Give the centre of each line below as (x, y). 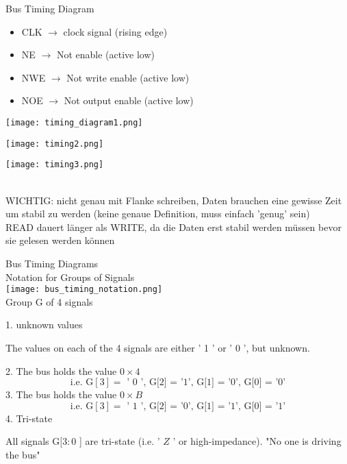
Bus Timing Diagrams (52, 263)
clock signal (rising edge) (115, 31)
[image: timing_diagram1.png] (74, 122)
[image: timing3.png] (55, 165)
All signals (27, 441)
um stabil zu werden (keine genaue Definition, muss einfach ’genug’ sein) (158, 213)
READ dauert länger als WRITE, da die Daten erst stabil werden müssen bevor (173, 227)
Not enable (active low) (105, 54)
